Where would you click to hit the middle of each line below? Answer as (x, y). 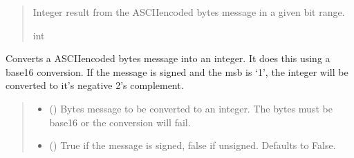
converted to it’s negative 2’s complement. (95, 85)
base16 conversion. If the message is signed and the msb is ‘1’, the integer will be (177, 71)
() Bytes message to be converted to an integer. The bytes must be (191, 108)
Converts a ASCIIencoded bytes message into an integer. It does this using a (168, 58)
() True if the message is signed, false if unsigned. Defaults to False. (193, 145)
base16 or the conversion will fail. (120, 122)
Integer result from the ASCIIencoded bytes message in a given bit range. (189, 12)
